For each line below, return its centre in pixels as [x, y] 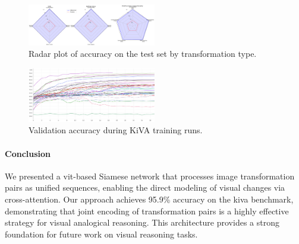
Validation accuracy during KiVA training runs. [116, 130]
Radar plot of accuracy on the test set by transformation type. [143, 54]
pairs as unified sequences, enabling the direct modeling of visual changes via [145, 187]
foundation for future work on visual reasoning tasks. [101, 234]
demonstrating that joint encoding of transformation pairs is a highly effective [147, 211]
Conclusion [28, 153]
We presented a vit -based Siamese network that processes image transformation [150, 176]
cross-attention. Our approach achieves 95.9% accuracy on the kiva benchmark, [149, 199]
